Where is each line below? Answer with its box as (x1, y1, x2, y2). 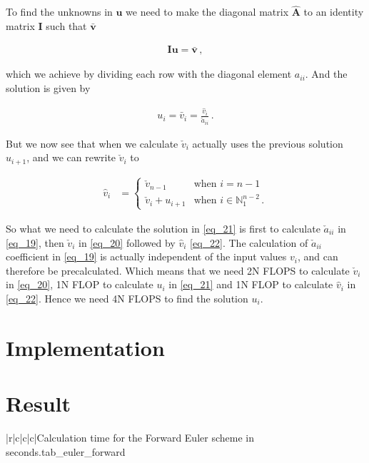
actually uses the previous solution (192, 136, 343, 151)
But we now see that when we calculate (6, 136, 178, 151)
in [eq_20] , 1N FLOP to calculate (6, 277, 153, 292)
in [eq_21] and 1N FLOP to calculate (168, 277, 333, 292)
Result (6, 389, 71, 418)
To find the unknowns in (6, 4, 113, 19)
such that (46, 18, 87, 33)
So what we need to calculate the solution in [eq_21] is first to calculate (6, 220, 320, 235)
